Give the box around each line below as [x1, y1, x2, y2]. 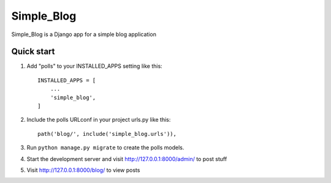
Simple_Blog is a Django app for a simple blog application [11, 31, 156, 38]
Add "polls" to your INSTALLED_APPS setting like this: [26, 62, 162, 70]
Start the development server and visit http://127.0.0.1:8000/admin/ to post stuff [26, 155, 227, 162]
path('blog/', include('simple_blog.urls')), [37, 130, 177, 137]
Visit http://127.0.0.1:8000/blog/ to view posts [26, 166, 140, 174]
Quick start [11, 47, 55, 57]
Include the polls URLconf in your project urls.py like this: [26, 116, 171, 124]
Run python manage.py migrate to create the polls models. [26, 144, 185, 151]
